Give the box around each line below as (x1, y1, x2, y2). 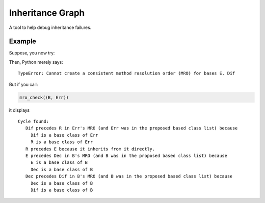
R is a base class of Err (30, 139, 93, 145)
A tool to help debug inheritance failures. (9, 25, 92, 30)
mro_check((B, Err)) (19, 95, 69, 100)
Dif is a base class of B (30, 187, 93, 193)
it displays (9, 107, 30, 113)
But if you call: (9, 81, 38, 87)
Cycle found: (18, 118, 49, 124)
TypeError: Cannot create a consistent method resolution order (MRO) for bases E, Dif (18, 71, 236, 76)
